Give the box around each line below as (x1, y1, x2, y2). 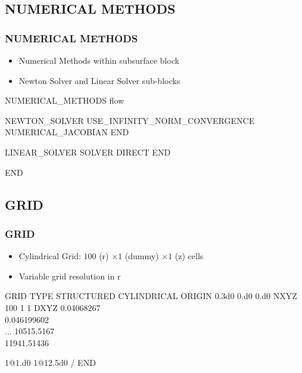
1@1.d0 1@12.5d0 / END (5, 356, 96, 369)
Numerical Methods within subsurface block (18, 54, 179, 66)
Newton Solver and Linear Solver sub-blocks (18, 74, 180, 86)
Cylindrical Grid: (18, 250, 81, 262)
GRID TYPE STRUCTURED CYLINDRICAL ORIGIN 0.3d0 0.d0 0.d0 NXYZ (5, 290, 297, 302)
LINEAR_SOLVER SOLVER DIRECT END (5, 145, 171, 158)
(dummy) (124, 250, 159, 262)
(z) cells (175, 250, 204, 262)
